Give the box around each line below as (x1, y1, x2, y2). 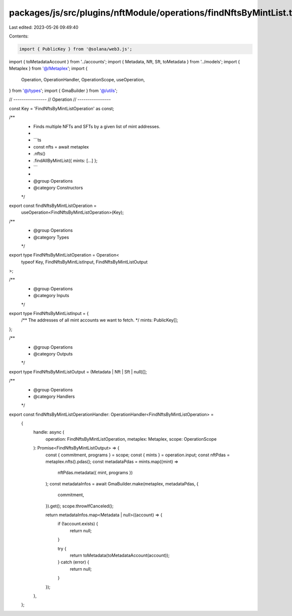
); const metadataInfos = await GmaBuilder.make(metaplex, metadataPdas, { (45, 481, 199, 486)
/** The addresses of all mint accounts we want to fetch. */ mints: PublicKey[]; (21, 317, 179, 323)
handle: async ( (33, 429, 64, 435)
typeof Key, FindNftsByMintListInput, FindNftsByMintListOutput (21, 259, 148, 265)
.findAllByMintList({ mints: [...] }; (33, 157, 98, 163)
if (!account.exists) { (57, 521, 98, 527)
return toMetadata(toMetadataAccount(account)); (70, 552, 170, 558)
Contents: (9, 33, 29, 39)
